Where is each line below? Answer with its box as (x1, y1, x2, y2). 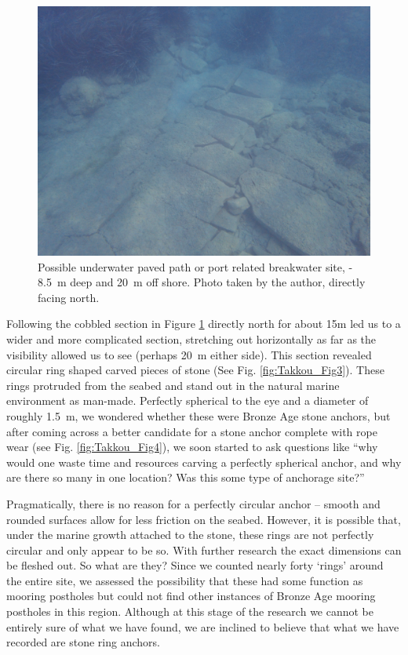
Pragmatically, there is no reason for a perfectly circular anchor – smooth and (6, 495, 381, 511)
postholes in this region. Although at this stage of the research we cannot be (6, 603, 374, 620)
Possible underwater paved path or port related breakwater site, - (38, 258, 353, 275)
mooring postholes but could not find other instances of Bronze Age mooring (6, 588, 376, 604)
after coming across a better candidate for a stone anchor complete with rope (6, 423, 377, 439)
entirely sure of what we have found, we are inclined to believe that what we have (6, 618, 399, 635)
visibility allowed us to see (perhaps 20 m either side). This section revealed (6, 346, 372, 362)
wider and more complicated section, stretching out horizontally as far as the (6, 330, 377, 347)
